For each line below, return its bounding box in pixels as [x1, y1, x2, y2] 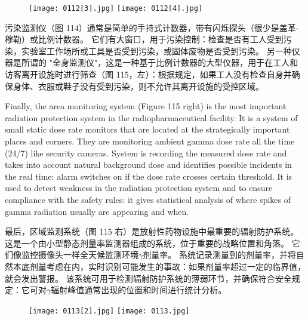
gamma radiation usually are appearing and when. [5, 205, 189, 217]
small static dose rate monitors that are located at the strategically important [5, 123, 290, 136]
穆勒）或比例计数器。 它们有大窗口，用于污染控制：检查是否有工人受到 [5, 33, 284, 45]
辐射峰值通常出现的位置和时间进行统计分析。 [51, 284, 227, 296]
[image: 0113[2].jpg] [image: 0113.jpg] [29, 306, 190, 315]
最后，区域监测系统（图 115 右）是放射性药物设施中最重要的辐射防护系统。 [5, 225, 299, 238]
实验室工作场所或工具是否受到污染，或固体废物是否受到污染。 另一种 [21, 44, 292, 57]
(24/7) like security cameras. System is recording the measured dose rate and [5, 146, 287, 159]
